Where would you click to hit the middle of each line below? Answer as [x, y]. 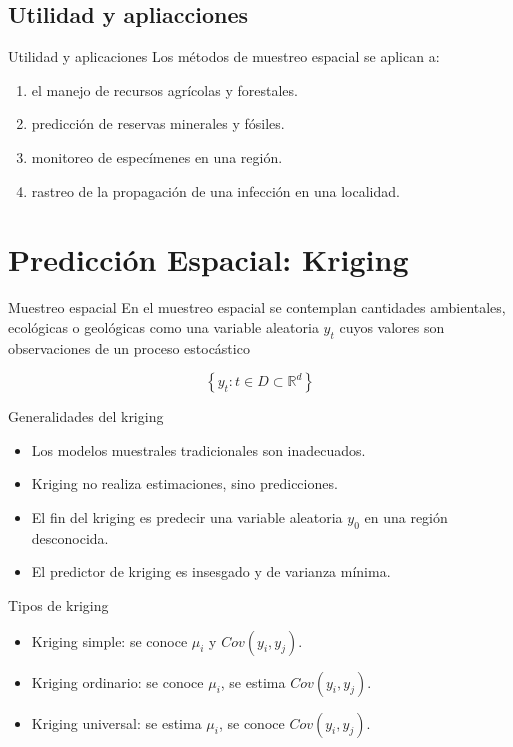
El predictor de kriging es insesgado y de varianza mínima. [211, 571]
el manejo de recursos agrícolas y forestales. [164, 89]
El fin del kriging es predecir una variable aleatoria [187, 517]
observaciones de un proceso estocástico [129, 347]
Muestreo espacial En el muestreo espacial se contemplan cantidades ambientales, [257, 307]
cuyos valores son [392, 326]
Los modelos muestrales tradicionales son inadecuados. [198, 449]
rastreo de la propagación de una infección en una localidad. [215, 190]
